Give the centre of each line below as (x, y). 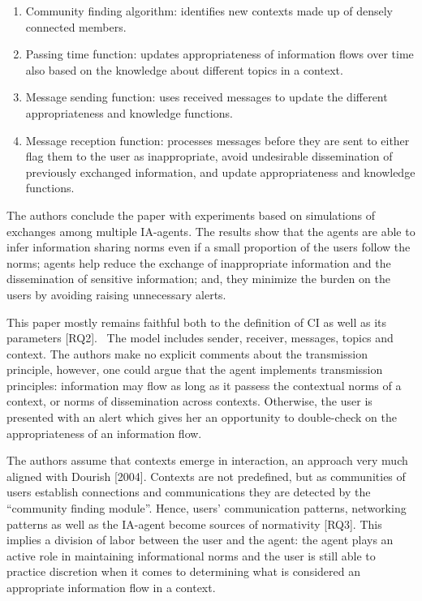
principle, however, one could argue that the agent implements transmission (195, 369)
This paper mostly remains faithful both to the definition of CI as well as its (196, 322)
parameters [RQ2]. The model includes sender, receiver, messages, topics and (200, 338)
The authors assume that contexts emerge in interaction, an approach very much (207, 460)
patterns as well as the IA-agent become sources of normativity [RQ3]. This (194, 524)
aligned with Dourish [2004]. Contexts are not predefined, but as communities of (206, 476)
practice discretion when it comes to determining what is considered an (183, 571)
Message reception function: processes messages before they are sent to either (217, 140)
